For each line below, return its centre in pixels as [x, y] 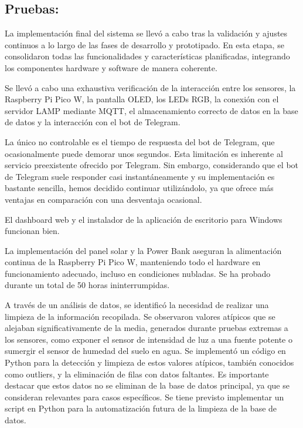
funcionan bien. [32, 231]
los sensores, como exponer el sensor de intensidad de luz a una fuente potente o [149, 339]
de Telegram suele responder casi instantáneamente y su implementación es [140, 176]
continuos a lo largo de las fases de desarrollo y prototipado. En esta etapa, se [144, 44]
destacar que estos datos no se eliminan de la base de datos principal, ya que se [147, 385]
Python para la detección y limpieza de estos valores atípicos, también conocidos [149, 362]
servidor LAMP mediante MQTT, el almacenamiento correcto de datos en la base [151, 110]
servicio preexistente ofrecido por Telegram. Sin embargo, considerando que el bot [152, 165]
